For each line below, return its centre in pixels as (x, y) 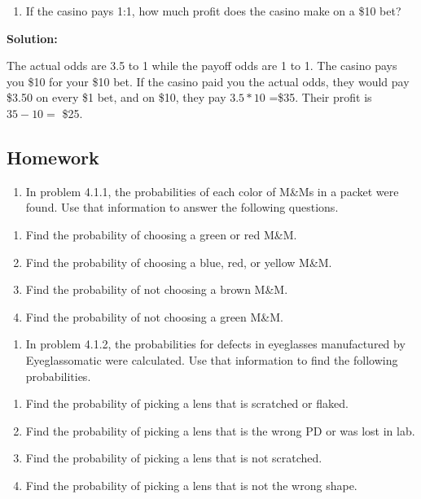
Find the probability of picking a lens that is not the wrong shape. (191, 485)
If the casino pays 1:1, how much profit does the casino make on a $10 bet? (213, 11)
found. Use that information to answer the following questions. (182, 207)
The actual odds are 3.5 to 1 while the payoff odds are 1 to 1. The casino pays (202, 66)
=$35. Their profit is (320, 97)
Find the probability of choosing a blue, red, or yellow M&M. (179, 262)
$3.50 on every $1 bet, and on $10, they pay (116, 97)
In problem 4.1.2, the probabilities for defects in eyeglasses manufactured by (215, 344)
